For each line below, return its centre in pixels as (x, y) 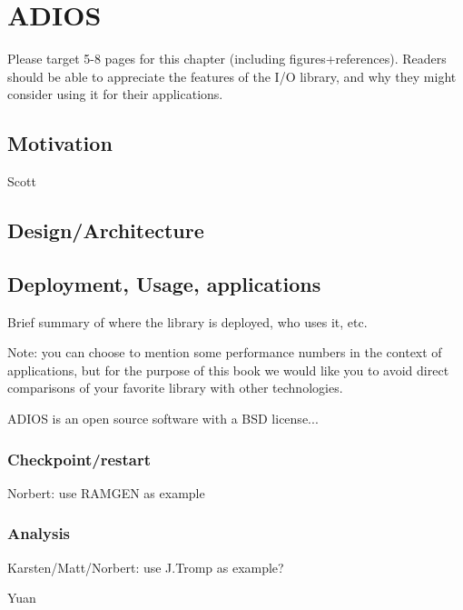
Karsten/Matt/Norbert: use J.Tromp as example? (146, 567)
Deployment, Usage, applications (164, 283)
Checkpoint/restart (79, 459)
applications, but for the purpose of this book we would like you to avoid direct (228, 370)
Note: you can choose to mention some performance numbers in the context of (225, 352)
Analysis (39, 533)
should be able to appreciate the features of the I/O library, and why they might (232, 76)
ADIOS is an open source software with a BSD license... (163, 419)
